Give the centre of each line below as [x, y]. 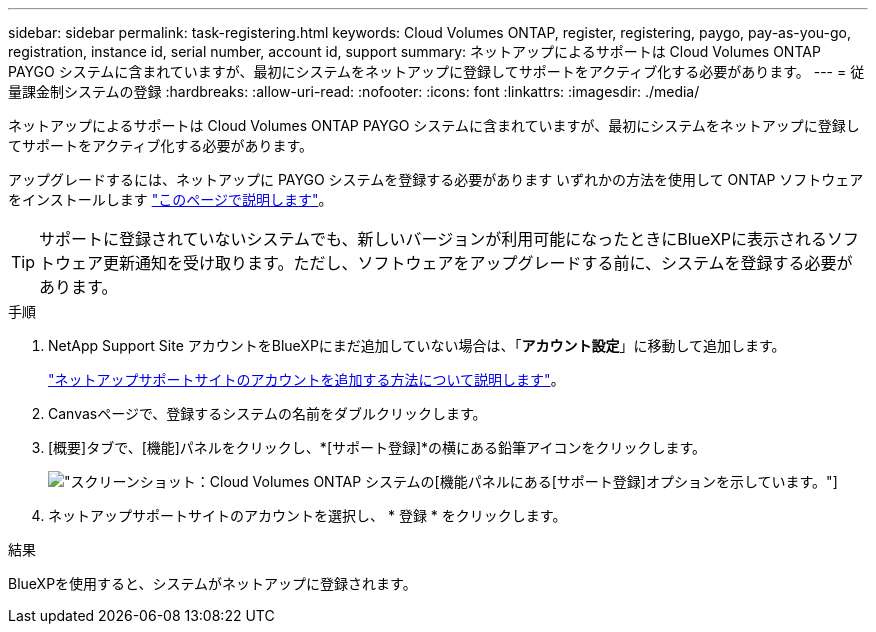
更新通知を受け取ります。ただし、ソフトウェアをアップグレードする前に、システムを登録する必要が [478, 263]
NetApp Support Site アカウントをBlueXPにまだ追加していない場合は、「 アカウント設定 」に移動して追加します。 [417, 345]
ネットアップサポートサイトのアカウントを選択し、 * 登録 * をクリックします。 [307, 515]
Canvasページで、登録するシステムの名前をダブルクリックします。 [267, 413]
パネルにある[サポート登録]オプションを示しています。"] [652, 481]
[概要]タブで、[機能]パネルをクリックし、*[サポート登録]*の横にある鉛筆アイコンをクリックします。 [377, 447]
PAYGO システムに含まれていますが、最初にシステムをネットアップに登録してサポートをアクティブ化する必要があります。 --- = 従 [436, 71]
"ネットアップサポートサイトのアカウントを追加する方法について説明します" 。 [306, 379]
